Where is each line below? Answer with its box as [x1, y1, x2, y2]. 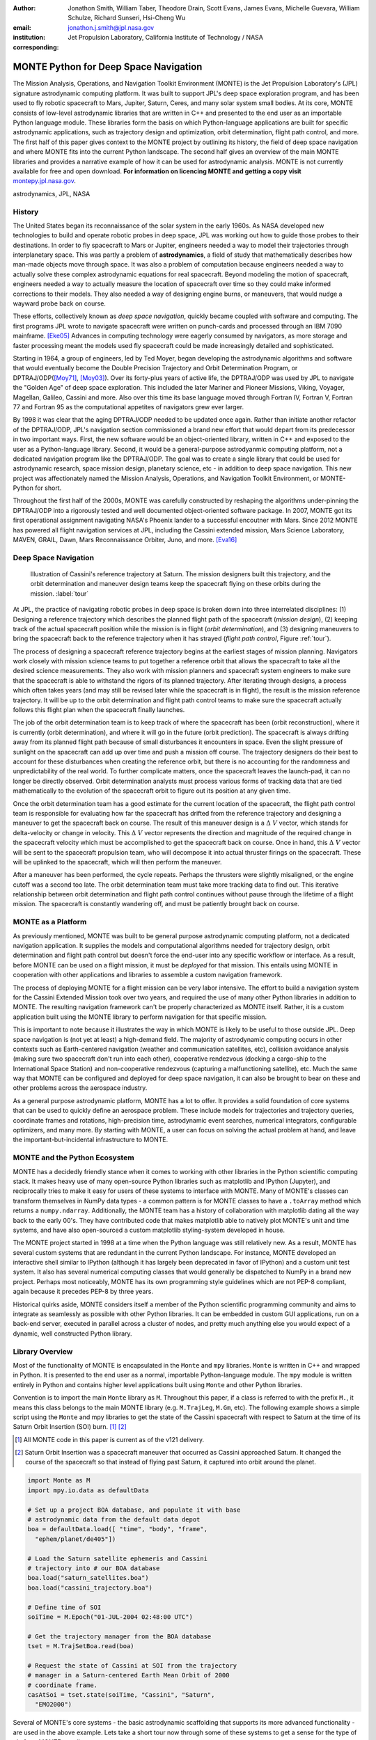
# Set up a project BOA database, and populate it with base [27, 1505, 241, 1514]
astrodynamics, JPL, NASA [13, 189, 91, 198]
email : [13, 23, 31, 31]
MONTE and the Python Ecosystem [13, 1153, 135, 1162]
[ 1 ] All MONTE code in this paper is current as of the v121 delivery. [15, 1435, 205, 1444]
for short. [35, 484, 62, 492]
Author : [13, 4, 36, 12]
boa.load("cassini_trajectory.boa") [27, 1583, 153, 1592]
